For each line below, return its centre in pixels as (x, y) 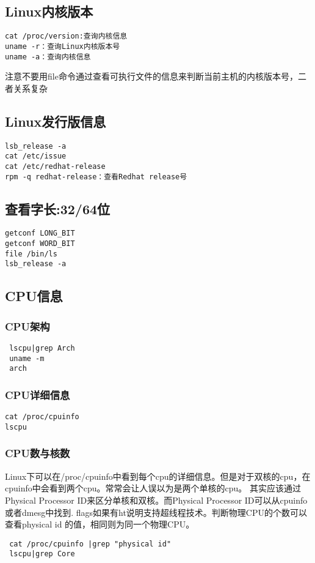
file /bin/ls (31, 254)
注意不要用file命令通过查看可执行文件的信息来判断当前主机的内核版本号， (151, 76)
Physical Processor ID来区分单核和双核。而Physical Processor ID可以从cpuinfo (156, 500)
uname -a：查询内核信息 (48, 57)
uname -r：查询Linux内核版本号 (63, 46)
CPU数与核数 (38, 453)
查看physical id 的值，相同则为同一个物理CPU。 (100, 524)
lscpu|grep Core (42, 554)
